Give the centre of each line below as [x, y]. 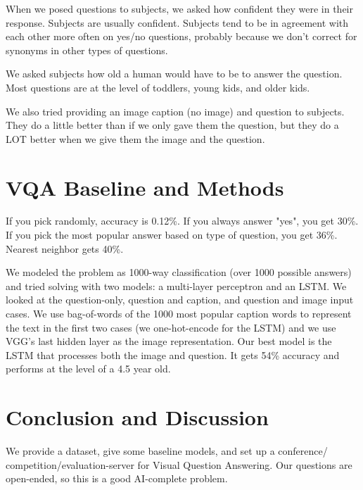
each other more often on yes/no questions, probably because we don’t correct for [181, 36]
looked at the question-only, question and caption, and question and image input [180, 300]
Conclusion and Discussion [137, 417]
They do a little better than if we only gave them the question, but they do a [172, 125]
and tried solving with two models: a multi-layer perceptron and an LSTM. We [176, 285]
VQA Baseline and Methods [145, 187]
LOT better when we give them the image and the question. [135, 138]
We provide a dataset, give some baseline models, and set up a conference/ [167, 451]
